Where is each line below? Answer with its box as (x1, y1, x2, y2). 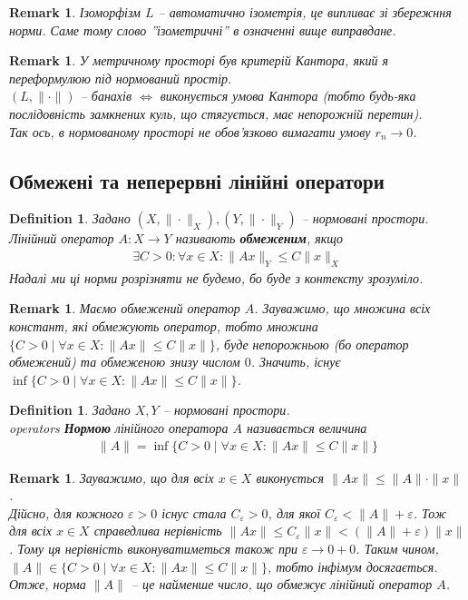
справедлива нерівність (93, 521, 222, 540)
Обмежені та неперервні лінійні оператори (9, 166, 385, 194)
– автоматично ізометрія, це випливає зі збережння (158, 3, 452, 21)
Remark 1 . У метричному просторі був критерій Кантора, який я (9, 51, 388, 70)
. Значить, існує (250, 352, 341, 371)
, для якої (268, 503, 321, 522)
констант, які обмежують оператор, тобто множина (9, 316, 318, 335)
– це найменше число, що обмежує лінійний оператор (131, 575, 433, 594)
